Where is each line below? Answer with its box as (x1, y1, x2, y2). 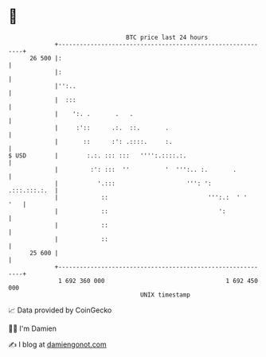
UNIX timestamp (139, 290, 191, 299)
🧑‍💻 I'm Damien (8, 324, 57, 333)
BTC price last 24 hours (126, 33, 209, 41)
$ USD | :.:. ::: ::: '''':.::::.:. (8, 151, 187, 160)
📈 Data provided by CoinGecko (8, 305, 112, 315)
